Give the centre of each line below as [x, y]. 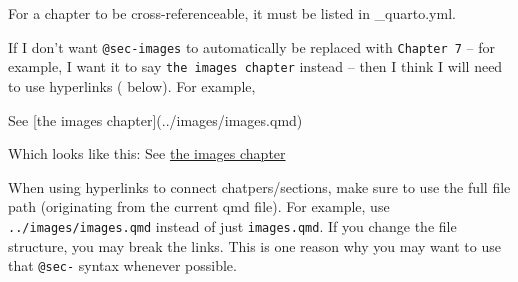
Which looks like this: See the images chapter [147, 153]
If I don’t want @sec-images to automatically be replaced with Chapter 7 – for [252, 46]
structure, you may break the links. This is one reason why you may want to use [254, 245]
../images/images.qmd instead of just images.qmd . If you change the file [232, 225]
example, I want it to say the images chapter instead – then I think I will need [255, 66]
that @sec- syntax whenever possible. [122, 265]
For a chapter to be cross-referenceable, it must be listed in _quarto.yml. [232, 13]
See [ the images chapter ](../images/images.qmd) [155, 119]
